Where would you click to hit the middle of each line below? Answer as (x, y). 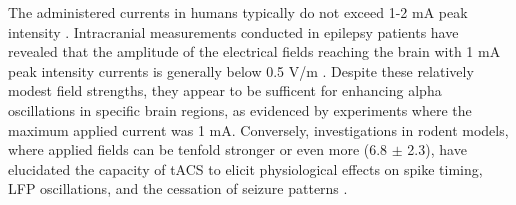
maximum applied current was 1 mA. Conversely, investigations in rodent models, (258, 129)
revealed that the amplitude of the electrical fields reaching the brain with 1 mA (254, 51)
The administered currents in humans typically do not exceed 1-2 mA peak (238, 12)
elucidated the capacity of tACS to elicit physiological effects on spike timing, (245, 168)
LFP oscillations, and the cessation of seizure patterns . (178, 188)
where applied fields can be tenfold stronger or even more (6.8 (198, 149)
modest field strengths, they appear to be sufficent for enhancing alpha (225, 90)
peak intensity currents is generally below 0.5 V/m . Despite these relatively (241, 70)
